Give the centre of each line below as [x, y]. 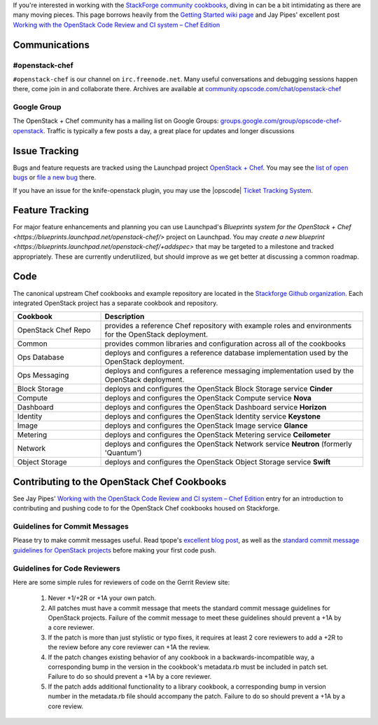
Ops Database [41, 358]
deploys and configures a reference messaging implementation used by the [229, 371]
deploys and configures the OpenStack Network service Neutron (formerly [229, 444]
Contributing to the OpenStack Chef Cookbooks [120, 481]
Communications [51, 45]
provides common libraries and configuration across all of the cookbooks [225, 344]
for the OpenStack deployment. [156, 334]
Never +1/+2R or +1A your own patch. [102, 598]
